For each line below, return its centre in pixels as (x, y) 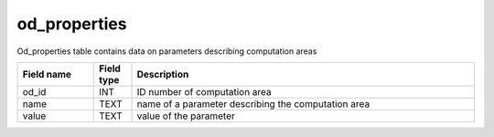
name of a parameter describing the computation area (253, 103)
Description (163, 74)
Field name (47, 74)
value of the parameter (186, 116)
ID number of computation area (204, 91)
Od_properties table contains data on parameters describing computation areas (167, 51)
